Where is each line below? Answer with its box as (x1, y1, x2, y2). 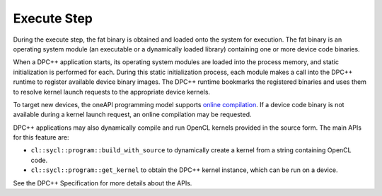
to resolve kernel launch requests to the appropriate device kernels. (13, 87, 211, 96)
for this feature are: (13, 133, 69, 142)
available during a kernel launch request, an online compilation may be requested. (13, 110, 252, 119)
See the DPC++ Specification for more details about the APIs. (13, 178, 192, 187)
